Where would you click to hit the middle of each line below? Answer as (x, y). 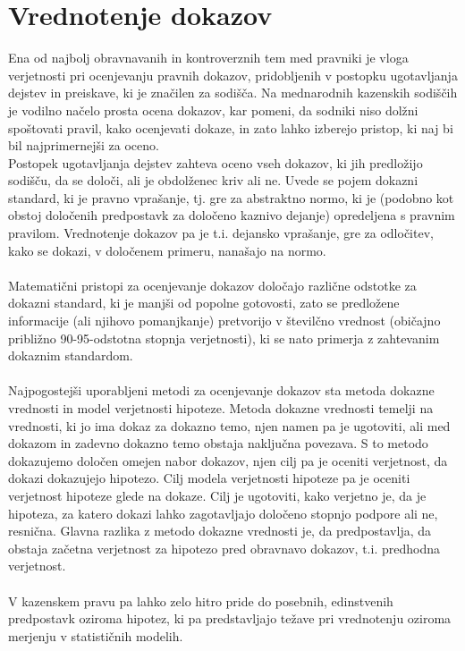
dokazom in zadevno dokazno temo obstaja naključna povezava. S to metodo (218, 443)
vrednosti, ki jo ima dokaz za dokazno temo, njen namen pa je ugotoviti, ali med (229, 425)
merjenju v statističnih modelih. (96, 635)
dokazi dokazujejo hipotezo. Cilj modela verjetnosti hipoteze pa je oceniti (209, 478)
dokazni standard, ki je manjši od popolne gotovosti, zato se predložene (204, 303)
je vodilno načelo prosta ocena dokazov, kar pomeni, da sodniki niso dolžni (213, 110)
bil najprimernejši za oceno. (84, 145)
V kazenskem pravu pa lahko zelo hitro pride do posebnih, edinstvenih (201, 600)
